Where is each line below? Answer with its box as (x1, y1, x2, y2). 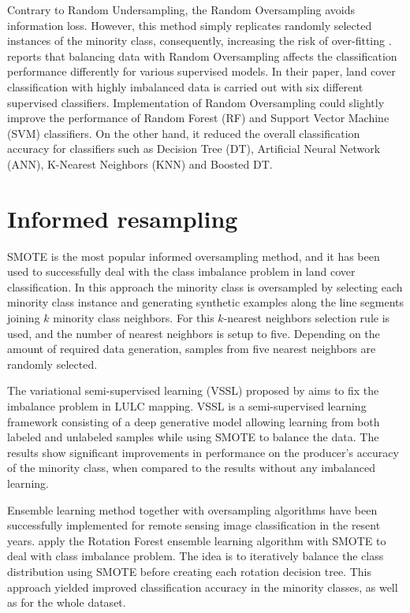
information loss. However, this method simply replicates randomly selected (7, 17, 372, 33)
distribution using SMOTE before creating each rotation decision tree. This (7, 563, 371, 579)
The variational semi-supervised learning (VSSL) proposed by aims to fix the (7, 382, 379, 399)
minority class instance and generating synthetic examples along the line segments (7, 294, 404, 310)
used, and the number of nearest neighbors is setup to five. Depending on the (7, 325, 380, 341)
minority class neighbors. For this (53, 310, 214, 326)
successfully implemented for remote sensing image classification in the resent (7, 517, 381, 533)
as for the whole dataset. (7, 594, 126, 611)
